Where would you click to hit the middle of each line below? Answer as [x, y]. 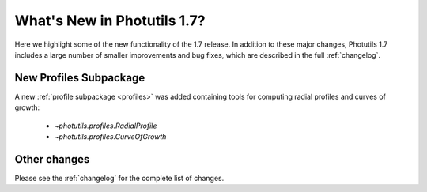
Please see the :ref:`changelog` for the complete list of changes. [119, 178]
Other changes [52, 159]
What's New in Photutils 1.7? [110, 21]
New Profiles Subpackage [80, 78]
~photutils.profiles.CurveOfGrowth [110, 137]
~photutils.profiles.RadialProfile [106, 126]
